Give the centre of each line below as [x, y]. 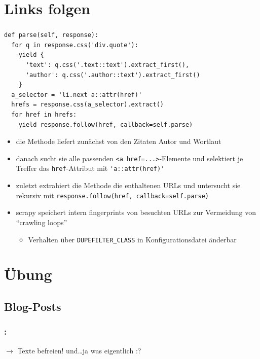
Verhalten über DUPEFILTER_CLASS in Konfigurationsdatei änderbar [132, 239]
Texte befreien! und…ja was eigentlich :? [79, 350]
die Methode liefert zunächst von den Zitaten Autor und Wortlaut [119, 141]
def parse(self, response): [51, 35]
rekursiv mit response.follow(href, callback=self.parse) [112, 195]
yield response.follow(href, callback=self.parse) [106, 124]
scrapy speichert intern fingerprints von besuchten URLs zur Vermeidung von [136, 212]
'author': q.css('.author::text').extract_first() [113, 75]
